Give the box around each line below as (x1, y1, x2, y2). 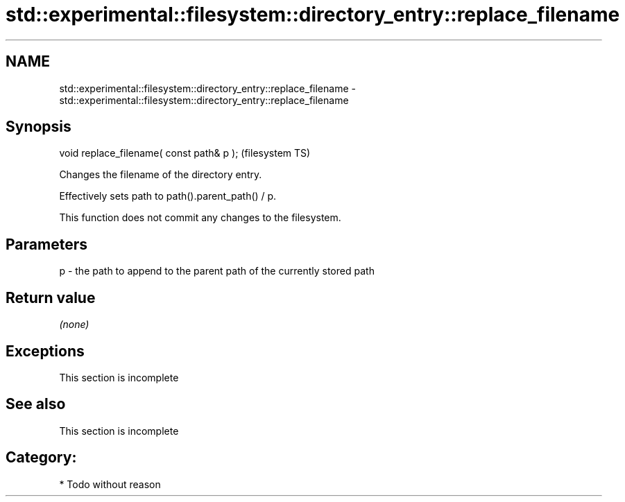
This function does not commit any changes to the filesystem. (59, 211, 341, 224)
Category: (6, 449, 77, 467)
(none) (59, 318, 89, 331)
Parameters (6, 235, 87, 253)
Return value (6, 288, 96, 306)
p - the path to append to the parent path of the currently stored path (59, 265, 375, 277)
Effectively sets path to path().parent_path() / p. (59, 190, 277, 202)
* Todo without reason (59, 478, 161, 490)
